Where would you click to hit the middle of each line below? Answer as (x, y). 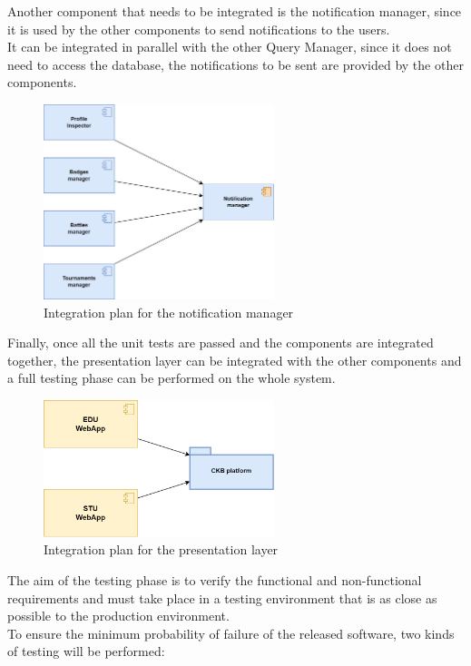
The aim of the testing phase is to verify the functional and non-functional (215, 580)
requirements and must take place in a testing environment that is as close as (222, 597)
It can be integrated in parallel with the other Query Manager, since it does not (230, 47)
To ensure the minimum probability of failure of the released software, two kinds (231, 633)
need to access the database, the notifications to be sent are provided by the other (235, 64)
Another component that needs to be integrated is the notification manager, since (235, 11)
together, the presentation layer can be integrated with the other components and (235, 360)
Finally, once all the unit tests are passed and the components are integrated (221, 343)
